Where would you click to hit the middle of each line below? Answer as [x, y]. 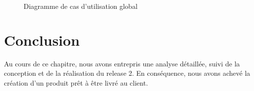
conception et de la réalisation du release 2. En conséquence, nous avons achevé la [127, 73]
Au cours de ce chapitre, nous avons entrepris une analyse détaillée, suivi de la [122, 63]
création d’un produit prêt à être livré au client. [76, 82]
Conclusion [42, 40]
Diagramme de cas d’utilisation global [81, 6]
